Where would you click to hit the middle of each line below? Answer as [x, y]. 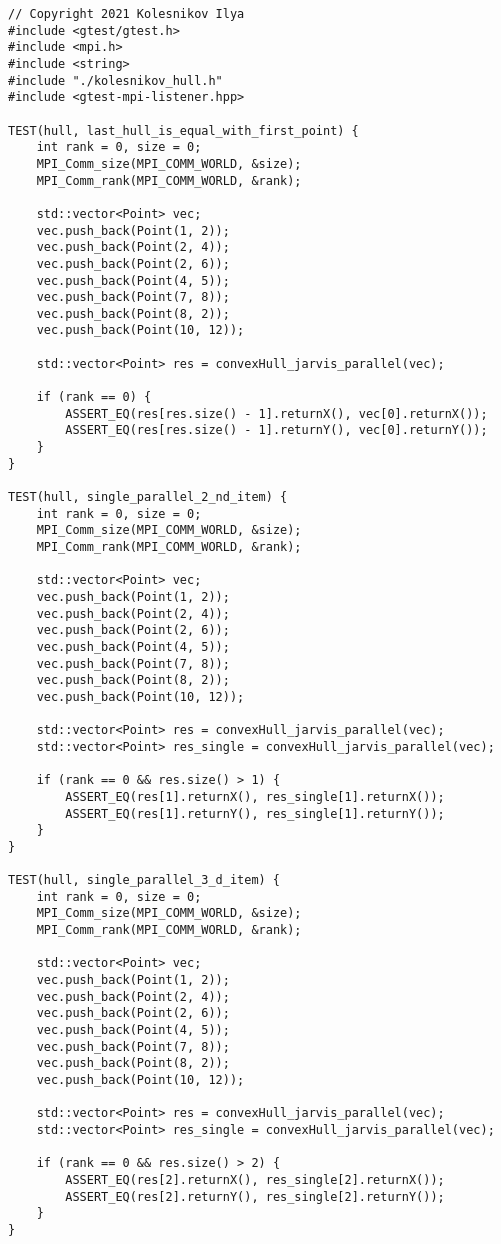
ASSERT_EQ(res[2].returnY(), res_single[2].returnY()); [255, 1196]
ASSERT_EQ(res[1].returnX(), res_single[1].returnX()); [255, 796]
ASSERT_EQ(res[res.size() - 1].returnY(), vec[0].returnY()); [276, 430]
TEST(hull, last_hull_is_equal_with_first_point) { [183, 130]
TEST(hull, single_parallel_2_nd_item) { [148, 497]
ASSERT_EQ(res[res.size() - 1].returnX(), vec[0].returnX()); [276, 413]
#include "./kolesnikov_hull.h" [115, 80]
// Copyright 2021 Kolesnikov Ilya [126, 14]
